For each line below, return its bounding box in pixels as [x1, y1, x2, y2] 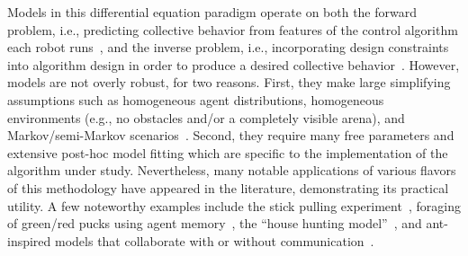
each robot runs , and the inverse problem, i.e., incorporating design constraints [7, 38, 449, 57]
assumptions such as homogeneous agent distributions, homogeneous [7, 90, 384, 109]
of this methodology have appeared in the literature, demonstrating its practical [7, 178, 449, 197]
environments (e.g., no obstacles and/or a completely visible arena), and [7, 108, 405, 127]
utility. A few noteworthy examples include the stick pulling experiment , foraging [7, 196, 461, 215]
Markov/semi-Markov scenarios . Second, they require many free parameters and [7, 126, 454, 145]
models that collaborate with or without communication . [55, 231, 374, 250]
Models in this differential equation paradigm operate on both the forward [7, 3, 418, 21]
